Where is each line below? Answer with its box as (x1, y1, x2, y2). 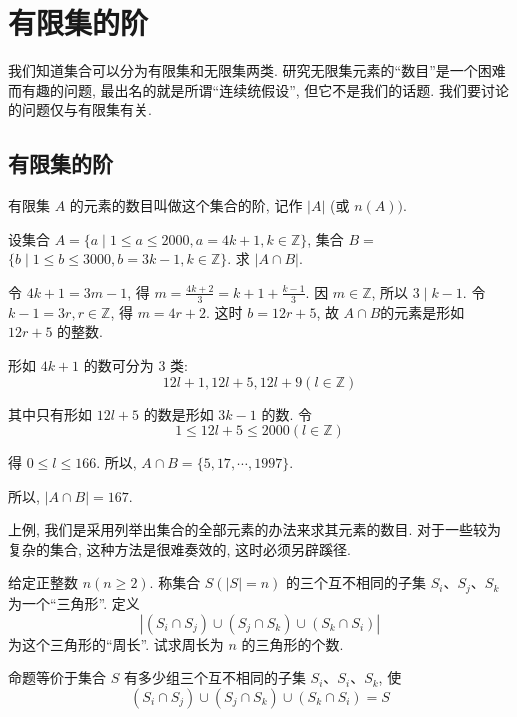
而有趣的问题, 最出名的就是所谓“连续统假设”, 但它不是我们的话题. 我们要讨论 (8, 79, 509, 100)
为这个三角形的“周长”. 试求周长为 (8, 633, 224, 654)
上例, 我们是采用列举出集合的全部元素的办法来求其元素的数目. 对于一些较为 (8, 519, 502, 540)
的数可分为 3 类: (83, 354, 188, 375)
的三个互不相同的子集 (285, 572, 426, 593)
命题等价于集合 (8, 667, 106, 688)
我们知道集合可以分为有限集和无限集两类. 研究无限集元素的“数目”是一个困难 (8, 60, 506, 81)
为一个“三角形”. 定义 (8, 592, 140, 613)
